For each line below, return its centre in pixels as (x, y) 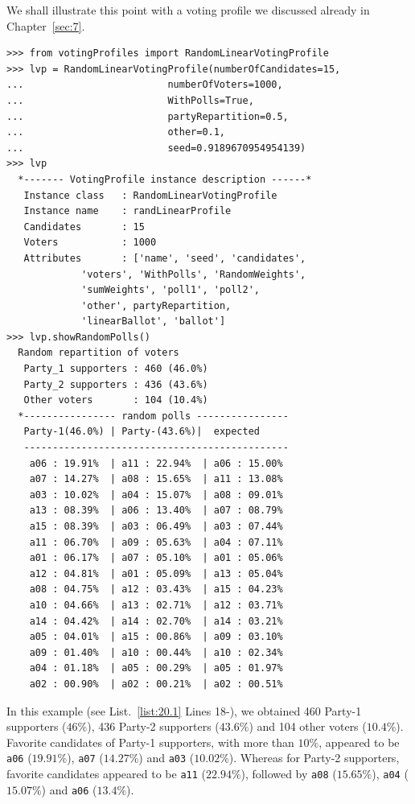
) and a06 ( (69, 789)
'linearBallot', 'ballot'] (154, 322)
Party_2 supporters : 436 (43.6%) (116, 384)
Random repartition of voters (99, 353)
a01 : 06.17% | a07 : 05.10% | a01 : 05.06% (156, 558)
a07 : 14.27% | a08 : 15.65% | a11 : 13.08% (156, 479)
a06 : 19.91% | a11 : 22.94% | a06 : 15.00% (156, 463)
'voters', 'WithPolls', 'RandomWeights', (194, 274)
